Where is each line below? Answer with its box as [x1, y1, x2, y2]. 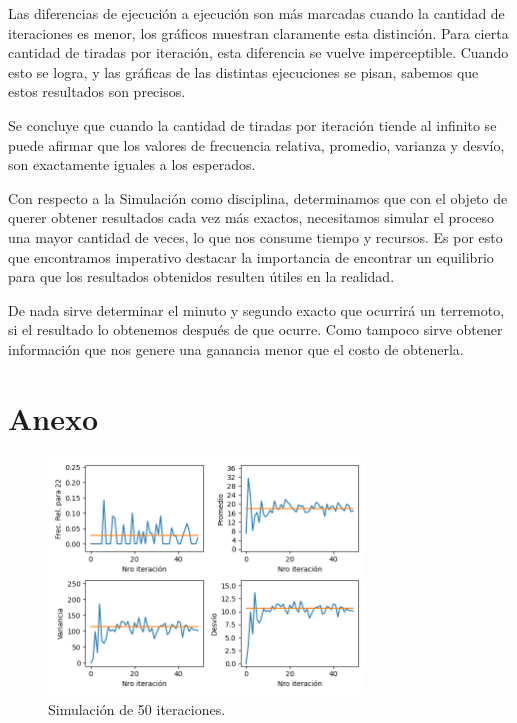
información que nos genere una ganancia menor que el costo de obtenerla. [8, 338, 464, 359]
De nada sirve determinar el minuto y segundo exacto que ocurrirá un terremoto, [8, 299, 505, 320]
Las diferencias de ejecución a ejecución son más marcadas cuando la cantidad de [8, 3, 505, 23]
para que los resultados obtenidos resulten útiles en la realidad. [8, 266, 395, 287]
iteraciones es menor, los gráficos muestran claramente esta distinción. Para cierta [8, 22, 509, 43]
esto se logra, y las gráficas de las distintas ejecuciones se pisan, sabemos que [8, 61, 479, 82]
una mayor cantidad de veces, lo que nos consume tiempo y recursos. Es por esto [8, 226, 503, 247]
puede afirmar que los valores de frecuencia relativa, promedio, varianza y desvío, [8, 134, 505, 155]
